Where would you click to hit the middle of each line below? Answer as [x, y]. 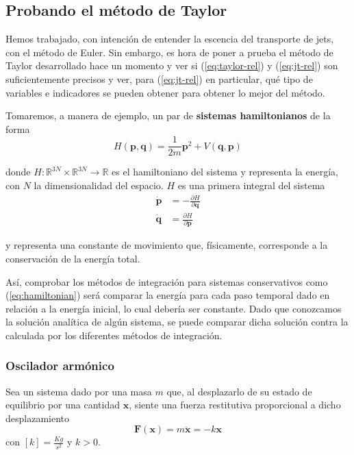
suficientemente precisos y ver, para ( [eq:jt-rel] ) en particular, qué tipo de [159, 78]
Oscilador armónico [60, 366]
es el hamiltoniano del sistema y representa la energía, [225, 172]
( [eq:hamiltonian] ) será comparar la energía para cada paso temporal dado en [168, 295]
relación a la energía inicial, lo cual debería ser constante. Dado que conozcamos [174, 308]
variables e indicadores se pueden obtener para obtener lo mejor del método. [165, 92]
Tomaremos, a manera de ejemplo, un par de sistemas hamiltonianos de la [168, 115]
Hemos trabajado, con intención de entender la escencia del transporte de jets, [170, 39]
